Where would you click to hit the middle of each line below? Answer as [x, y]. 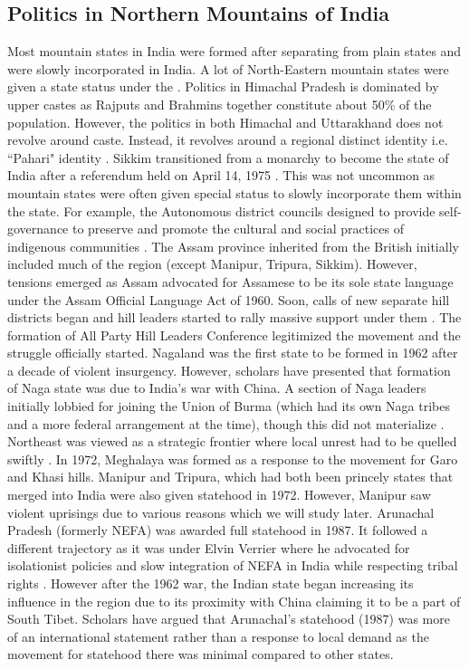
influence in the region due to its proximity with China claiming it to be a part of [234, 601]
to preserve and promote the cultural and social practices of [238, 229]
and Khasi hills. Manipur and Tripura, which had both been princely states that [230, 477]
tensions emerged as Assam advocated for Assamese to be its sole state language [230, 281]
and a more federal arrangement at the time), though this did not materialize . [226, 423]
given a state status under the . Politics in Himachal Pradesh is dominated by [223, 86]
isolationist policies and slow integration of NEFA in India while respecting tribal [233, 565]
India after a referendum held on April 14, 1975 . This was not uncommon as [221, 175]
